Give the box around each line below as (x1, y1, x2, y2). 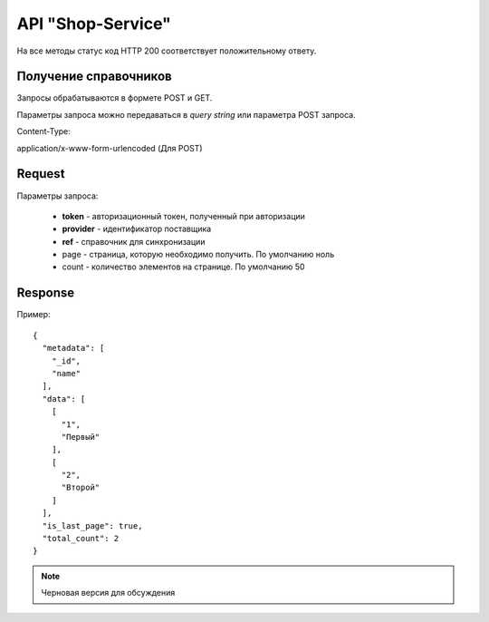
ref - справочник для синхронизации (62, 236, 206, 247)
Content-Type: (16, 126, 72, 137)
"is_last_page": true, (42, 520, 143, 530)
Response (16, 286, 75, 301)
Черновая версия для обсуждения (41, 588, 176, 598)
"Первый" (61, 432, 101, 442)
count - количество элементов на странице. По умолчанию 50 (62, 261, 305, 272)
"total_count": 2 (42, 533, 120, 544)
